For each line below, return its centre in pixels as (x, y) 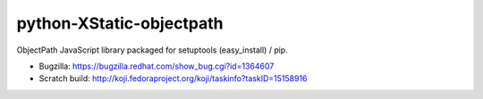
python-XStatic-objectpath (120, 23)
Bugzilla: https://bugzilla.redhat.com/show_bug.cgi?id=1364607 (157, 66)
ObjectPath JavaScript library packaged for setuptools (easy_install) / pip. (152, 50)
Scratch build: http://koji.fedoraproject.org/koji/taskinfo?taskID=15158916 (173, 78)
